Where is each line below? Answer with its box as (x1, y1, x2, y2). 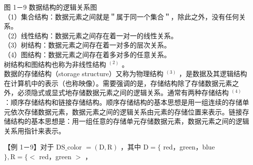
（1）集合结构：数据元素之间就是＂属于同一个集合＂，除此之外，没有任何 (4, 11, 239, 21)
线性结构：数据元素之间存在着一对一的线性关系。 (20, 30, 178, 40)
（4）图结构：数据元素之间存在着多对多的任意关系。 (4, 49, 171, 59)
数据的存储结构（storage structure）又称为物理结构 (4, 68, 163, 79)
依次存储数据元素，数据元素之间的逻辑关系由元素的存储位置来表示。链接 (10, 106, 242, 116)
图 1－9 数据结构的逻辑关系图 (4, 2, 97, 12)
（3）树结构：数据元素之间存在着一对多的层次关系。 (4, 40, 171, 50)
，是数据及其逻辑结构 (179, 68, 247, 79)
